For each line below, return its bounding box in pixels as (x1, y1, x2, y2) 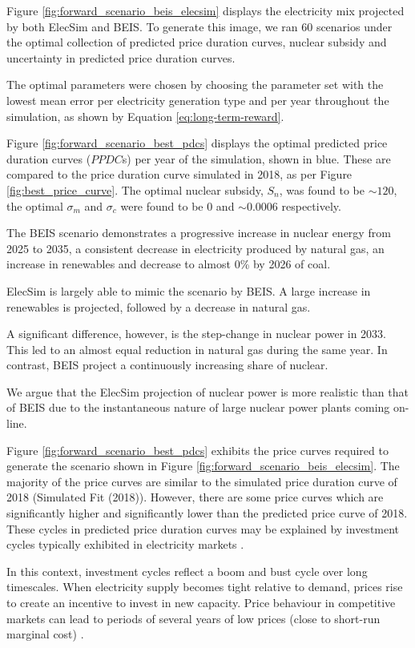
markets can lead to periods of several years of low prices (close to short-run (6, 610, 381, 626)
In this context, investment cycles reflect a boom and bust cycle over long (6, 562, 368, 579)
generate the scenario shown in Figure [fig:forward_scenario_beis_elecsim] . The (6, 457, 400, 474)
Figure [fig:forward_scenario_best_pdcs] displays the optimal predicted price (6, 135, 388, 151)
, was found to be (279, 181, 365, 198)
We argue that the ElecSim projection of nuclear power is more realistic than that (6, 383, 409, 400)
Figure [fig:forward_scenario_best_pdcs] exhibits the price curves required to (6, 441, 389, 458)
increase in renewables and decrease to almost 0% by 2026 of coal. (6, 256, 331, 272)
